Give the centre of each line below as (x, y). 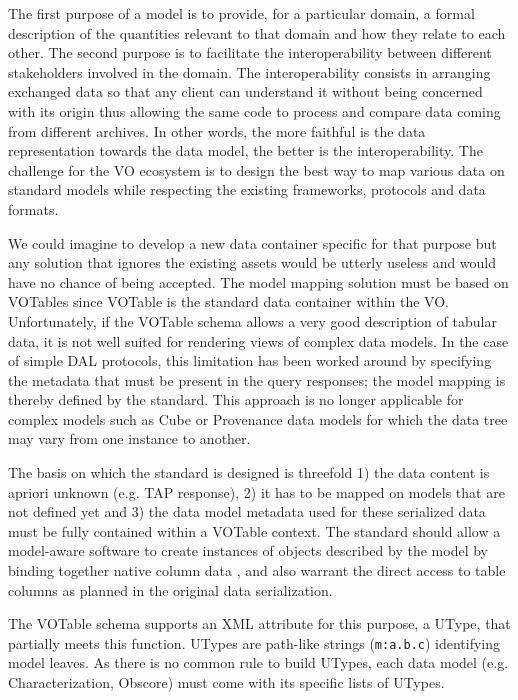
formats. (33, 208)
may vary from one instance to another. (129, 438)
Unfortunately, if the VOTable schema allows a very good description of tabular (252, 320)
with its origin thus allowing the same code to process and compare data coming (254, 110)
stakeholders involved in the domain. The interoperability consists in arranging (249, 71)
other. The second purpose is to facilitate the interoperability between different (250, 52)
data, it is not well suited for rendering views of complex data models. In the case (258, 340)
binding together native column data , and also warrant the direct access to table (257, 570)
